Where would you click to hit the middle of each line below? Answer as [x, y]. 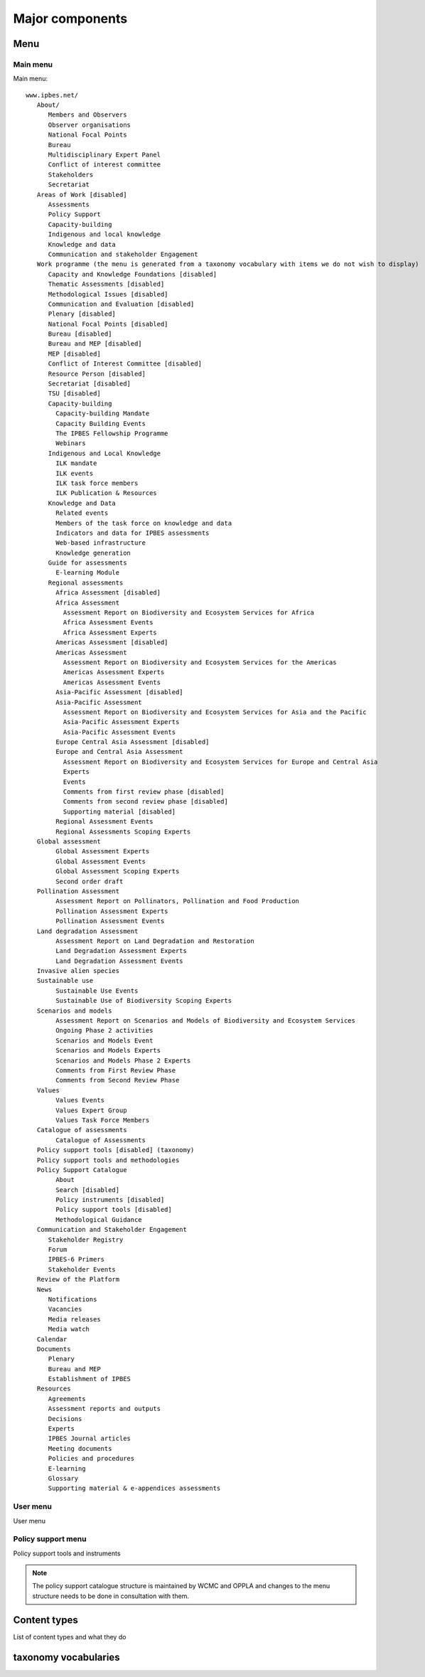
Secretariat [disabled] [90, 384]
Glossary [63, 1478]
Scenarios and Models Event [104, 1040]
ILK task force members [97, 483]
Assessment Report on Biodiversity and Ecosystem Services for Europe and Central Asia [220, 762]
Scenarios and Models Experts [108, 1050]
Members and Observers [87, 115]
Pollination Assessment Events [110, 921]
